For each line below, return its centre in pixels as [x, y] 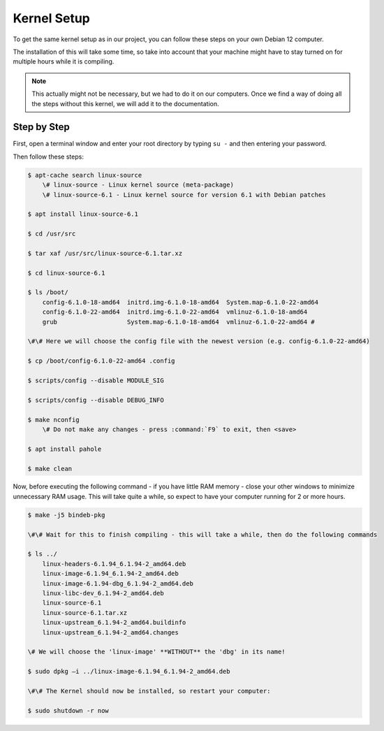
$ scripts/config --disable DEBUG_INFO [96, 400]
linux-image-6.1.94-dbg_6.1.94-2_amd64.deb [118, 583]
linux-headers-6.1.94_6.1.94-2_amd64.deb [114, 564]
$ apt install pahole [65, 449]
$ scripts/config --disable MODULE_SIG [96, 380]
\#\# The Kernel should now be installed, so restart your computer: [149, 691]
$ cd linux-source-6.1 [66, 273]
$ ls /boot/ [48, 292]
